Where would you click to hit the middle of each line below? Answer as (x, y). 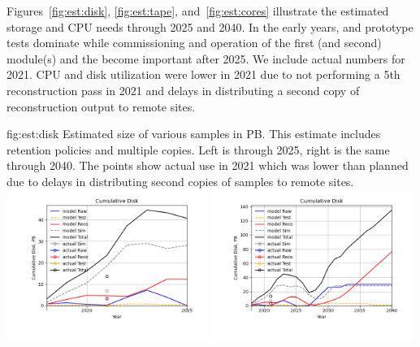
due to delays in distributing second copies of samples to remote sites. (180, 181)
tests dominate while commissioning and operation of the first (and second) (194, 43)
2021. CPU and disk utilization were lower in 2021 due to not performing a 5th (204, 74)
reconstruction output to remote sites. (101, 106)
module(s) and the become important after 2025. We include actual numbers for (206, 58)
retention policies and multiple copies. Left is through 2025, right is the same (198, 149)
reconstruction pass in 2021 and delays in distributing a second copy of (183, 90)
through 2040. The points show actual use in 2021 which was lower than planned (208, 165)
